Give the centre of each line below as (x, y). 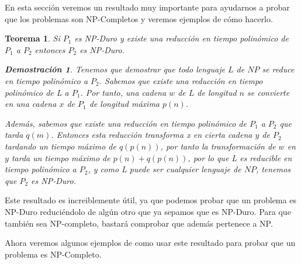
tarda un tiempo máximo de (61, 157)
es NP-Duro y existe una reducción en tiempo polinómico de (181, 38)
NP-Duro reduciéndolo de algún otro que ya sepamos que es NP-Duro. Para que (148, 211)
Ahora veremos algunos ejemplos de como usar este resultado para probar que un (150, 243)
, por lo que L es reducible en (240, 157)
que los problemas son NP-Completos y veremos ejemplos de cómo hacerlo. (139, 18)
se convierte (269, 92)
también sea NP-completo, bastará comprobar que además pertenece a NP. (139, 223)
